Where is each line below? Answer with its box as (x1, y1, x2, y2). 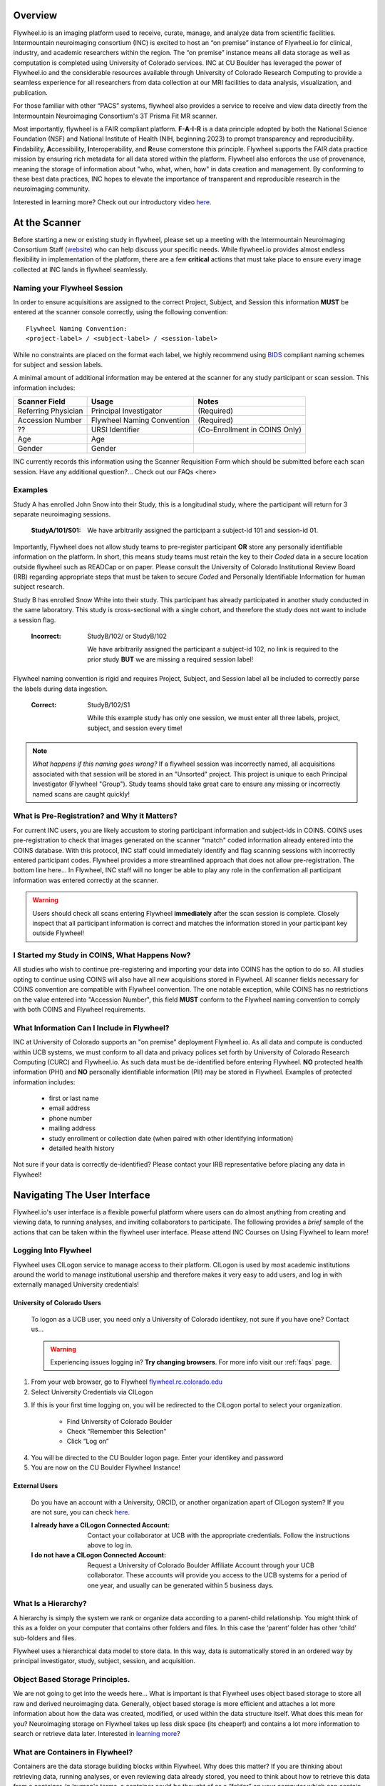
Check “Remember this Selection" (66, 1427, 167, 1435)
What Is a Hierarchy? (13, 1599, 87, 1609)
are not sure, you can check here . (31, 1507, 130, 1516)
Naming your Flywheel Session (13, 283, 123, 293)
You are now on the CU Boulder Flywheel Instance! (31, 1463, 181, 1472)
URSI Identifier (91, 425, 140, 435)
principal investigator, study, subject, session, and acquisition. (13, 1657, 196, 1665)
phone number (48, 1114, 93, 1122)
